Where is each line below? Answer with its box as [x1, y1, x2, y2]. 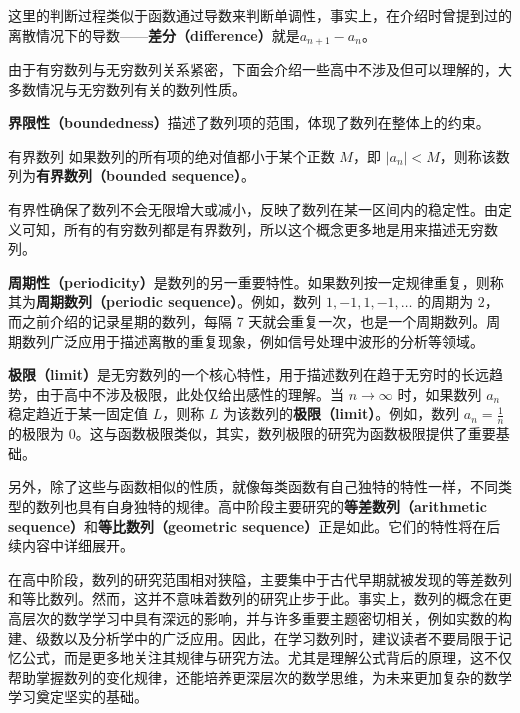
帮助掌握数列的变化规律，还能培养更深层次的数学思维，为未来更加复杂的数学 [8, 666, 512, 687]
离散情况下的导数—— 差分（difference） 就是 [8, 24, 300, 45]
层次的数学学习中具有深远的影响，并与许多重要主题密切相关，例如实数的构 [21, 607, 512, 628]
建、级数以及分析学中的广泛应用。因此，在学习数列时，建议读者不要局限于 [8, 627, 498, 648]
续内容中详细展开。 [8, 535, 134, 556]
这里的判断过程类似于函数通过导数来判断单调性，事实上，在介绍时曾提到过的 [8, 5, 512, 25]
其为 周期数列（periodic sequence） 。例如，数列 [8, 291, 322, 312]
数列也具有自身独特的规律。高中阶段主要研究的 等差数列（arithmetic [35, 495, 487, 516]
